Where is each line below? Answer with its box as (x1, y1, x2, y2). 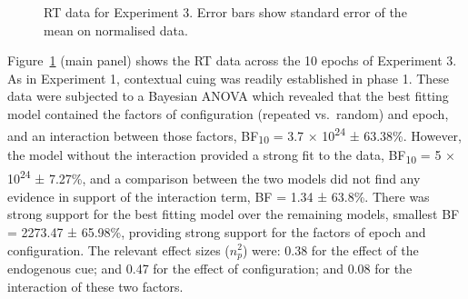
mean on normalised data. (44, 20, 188, 39)
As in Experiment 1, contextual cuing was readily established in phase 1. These (7, 68, 450, 87)
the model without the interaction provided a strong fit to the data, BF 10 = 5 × (7, 145, 455, 167)
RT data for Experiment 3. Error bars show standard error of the (44, 3, 407, 21)
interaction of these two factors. (7, 276, 184, 295)
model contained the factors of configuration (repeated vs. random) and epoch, (7, 104, 449, 123)
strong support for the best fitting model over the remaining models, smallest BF (7, 204, 460, 224)
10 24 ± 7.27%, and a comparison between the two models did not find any (7, 166, 421, 188)
